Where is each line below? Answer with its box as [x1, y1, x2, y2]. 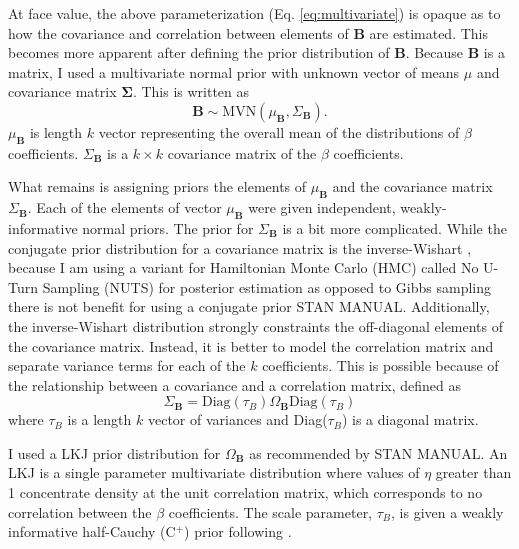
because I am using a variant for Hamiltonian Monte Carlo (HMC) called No [8, 257, 479, 278]
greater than [435, 462, 512, 483]
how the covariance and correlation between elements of [8, 22, 349, 43]
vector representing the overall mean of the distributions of [98, 121, 460, 142]
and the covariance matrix [332, 176, 493, 197]
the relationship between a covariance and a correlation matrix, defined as [8, 374, 462, 395]
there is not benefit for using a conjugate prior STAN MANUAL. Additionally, [8, 296, 490, 317]
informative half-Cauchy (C [8, 521, 176, 542]
